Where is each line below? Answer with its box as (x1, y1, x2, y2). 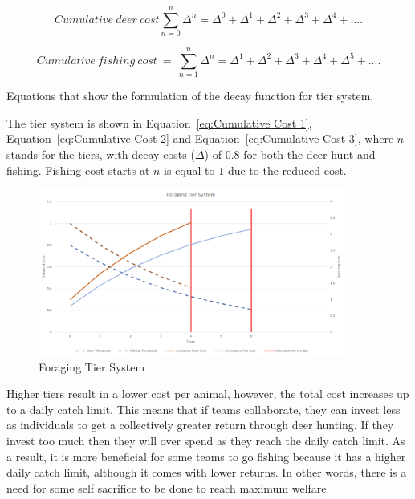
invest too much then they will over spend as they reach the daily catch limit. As (6, 432, 405, 448)
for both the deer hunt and (243, 146, 376, 163)
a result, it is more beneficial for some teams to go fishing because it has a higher (6, 448, 406, 465)
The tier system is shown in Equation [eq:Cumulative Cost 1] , (6, 114, 312, 131)
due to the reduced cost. (227, 161, 347, 178)
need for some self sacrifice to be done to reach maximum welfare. (6, 479, 330, 496)
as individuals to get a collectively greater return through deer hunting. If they (6, 416, 394, 433)
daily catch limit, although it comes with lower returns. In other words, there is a (6, 464, 407, 481)
